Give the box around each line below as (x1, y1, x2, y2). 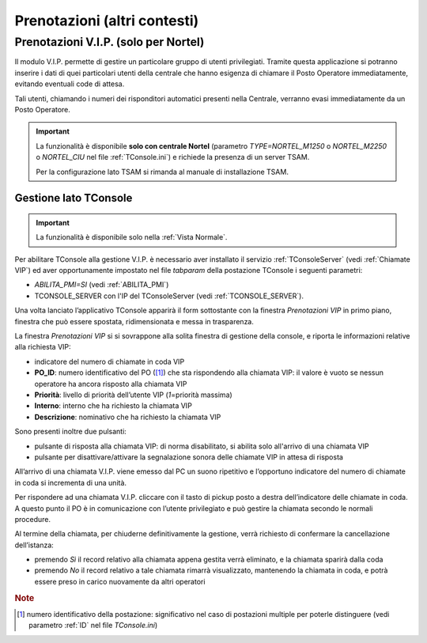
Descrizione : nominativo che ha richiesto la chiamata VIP (34, 412, 221, 422)
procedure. (14, 514, 51, 524)
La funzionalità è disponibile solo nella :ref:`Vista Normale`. (36, 233, 228, 242)
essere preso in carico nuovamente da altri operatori (34, 577, 206, 586)
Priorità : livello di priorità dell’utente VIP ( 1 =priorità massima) (34, 390, 232, 399)
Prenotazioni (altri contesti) (14, 12, 199, 29)
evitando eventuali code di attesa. (14, 79, 125, 89)
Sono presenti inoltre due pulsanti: (14, 427, 127, 437)
